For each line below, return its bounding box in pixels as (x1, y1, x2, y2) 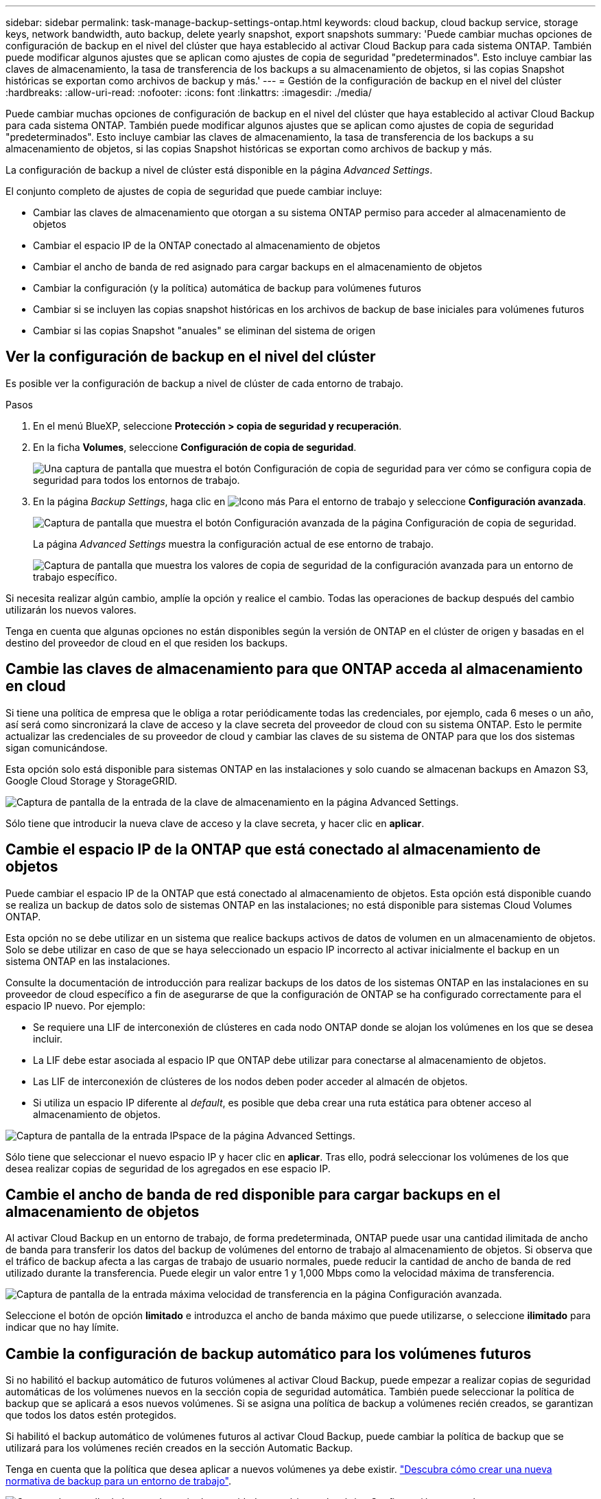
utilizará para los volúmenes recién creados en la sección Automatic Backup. (5, 1442, 353, 1454)
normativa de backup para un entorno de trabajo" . (5, 1475, 232, 1487)
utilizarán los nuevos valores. (5, 603, 137, 616)
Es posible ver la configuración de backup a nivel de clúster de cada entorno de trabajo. (5, 377, 403, 389)
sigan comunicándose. (5, 741, 108, 754)
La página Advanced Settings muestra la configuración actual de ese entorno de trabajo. (33, 537, 434, 550)
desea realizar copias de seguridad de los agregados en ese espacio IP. (5, 1162, 331, 1174)
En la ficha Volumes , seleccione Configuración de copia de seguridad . (33, 441, 357, 453)
